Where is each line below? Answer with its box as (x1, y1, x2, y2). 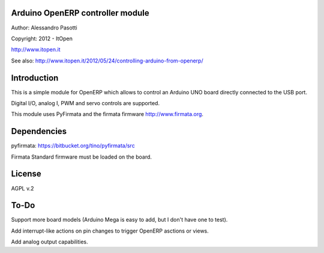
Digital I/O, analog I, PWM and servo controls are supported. (11, 99, 160, 106)
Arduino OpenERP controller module (11, 8, 149, 18)
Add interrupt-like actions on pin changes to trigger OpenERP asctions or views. (11, 227, 209, 234)
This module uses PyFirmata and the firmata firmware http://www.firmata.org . (11, 111, 204, 118)
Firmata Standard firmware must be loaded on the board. (11, 153, 152, 160)
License (11, 169, 41, 179)
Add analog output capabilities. (11, 238, 88, 246)
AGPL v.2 (11, 184, 34, 192)
